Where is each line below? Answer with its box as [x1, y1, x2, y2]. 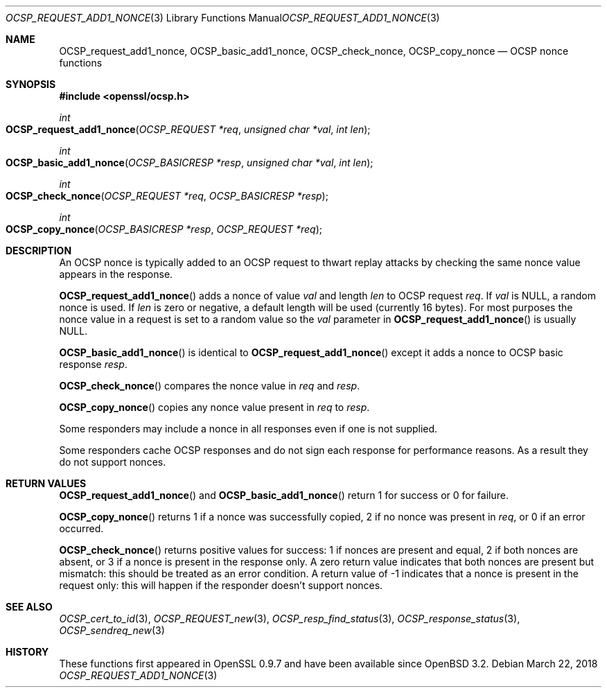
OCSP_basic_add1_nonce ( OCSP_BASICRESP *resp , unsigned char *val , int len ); [6, 157, 373, 168]
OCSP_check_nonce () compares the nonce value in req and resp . [59, 380, 360, 392]
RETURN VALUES [6, 477, 87, 489]
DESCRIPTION [6, 245, 72, 256]
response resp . [59, 358, 127, 370]
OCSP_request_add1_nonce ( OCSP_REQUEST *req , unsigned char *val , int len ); [6, 123, 371, 135]
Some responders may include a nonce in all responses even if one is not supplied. [59, 423, 438, 435]
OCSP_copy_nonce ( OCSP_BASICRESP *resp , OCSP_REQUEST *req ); [6, 223, 323, 235]
